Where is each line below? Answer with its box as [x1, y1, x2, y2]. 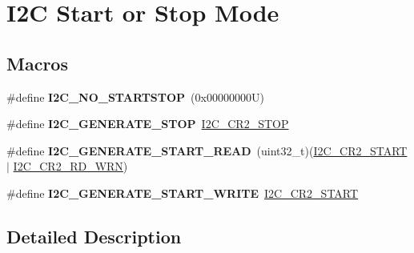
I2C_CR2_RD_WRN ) [13, 158, 128, 175]
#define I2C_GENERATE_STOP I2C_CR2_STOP [6, 115, 289, 132]
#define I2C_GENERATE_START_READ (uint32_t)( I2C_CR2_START [6, 142, 408, 159]
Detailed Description [6, 223, 182, 248]
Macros [6, 50, 68, 75]
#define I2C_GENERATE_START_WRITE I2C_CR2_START [6, 184, 359, 201]
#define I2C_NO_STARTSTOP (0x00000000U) [6, 88, 264, 105]
